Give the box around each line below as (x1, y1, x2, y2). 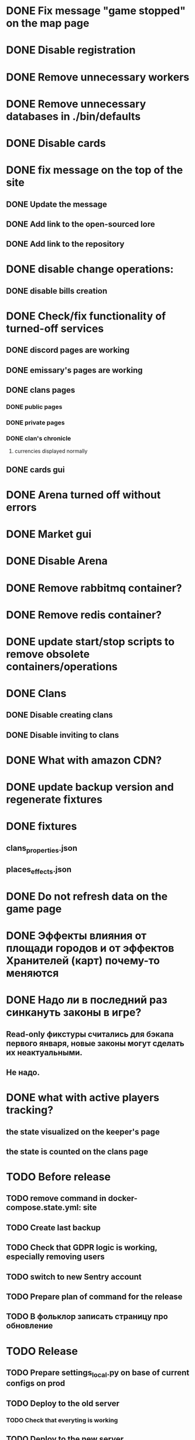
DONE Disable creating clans (6, 710, 113, 720)
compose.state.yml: (6, 1203, 82, 1213)
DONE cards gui (6, 465, 65, 475)
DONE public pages (6, 403, 63, 411)
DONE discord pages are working (6, 345, 130, 355)
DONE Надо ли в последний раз (6, 994, 167, 1007)
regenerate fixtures (6, 793, 102, 806)
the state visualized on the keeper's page (6, 1126, 160, 1137)
